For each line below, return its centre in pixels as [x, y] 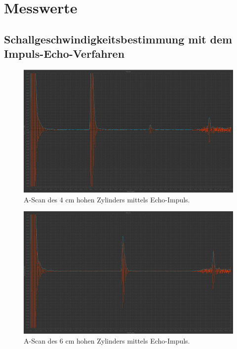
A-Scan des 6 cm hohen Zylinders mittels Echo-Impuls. [107, 340]
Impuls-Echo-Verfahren [64, 54]
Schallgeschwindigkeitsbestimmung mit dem [118, 39]
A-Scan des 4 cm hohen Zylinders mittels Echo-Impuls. [107, 199]
